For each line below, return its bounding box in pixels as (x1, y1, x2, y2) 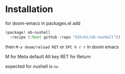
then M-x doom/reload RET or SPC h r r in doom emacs (5, 44, 119, 50)
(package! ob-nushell (5, 30, 51, 35)
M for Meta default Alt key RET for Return (5, 53, 91, 59)
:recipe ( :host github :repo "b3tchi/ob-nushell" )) (10, 34, 121, 40)
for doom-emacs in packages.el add (5, 20, 81, 26)
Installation (5, 4, 53, 15)
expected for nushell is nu (5, 63, 58, 69)
